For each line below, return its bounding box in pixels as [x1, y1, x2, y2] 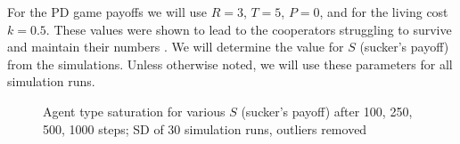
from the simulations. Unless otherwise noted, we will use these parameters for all [7, 54, 453, 73]
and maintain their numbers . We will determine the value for [7, 37, 344, 56]
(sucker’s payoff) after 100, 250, [241, 101, 413, 120]
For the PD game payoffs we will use [7, 3, 207, 20]
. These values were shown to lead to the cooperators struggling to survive [45, 20, 452, 38]
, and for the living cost [319, 3, 448, 20]
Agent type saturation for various [43, 101, 226, 120]
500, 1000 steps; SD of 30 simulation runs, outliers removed [43, 119, 367, 138]
